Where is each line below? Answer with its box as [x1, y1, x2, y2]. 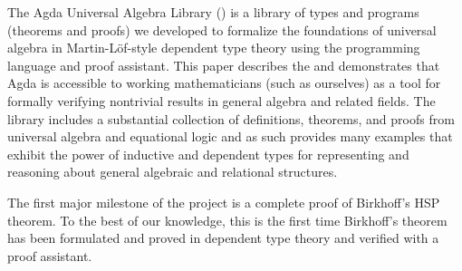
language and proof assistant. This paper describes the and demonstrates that [7, 55, 440, 74]
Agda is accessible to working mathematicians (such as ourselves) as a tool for [7, 73, 441, 92]
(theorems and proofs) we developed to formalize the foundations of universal [7, 20, 437, 39]
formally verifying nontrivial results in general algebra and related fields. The [7, 91, 436, 110]
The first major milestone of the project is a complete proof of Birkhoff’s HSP [7, 192, 440, 211]
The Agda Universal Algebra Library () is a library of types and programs [7, 3, 419, 21]
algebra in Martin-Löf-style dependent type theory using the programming [7, 38, 420, 57]
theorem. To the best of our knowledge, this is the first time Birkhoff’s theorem [7, 210, 448, 229]
